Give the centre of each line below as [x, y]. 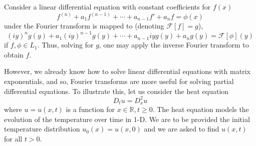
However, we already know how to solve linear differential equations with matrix [127, 71]
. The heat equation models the [201, 109]
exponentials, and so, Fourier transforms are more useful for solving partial [119, 81]
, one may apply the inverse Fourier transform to [174, 45]
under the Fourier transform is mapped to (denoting [84, 26]
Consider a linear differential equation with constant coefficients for [107, 6]
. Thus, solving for [65, 45]
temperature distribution [42, 129]
